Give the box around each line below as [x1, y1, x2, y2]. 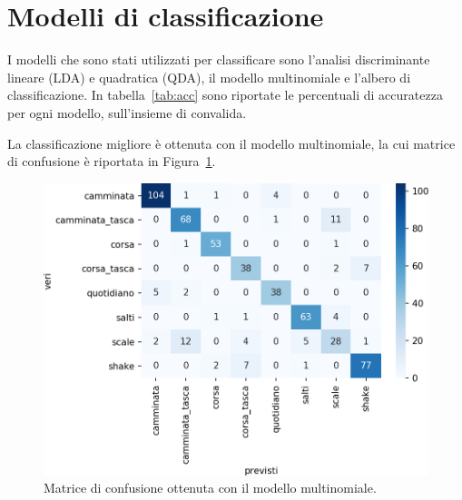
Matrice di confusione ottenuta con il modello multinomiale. [44, 478, 377, 497]
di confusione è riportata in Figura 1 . [7, 152, 216, 171]
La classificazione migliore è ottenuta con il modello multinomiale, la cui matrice [7, 133, 456, 152]
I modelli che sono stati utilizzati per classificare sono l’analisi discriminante [7, 50, 430, 69]
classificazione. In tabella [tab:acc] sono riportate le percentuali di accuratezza [7, 85, 443, 104]
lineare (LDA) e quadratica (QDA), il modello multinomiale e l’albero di [7, 67, 411, 86]
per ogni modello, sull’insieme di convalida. [7, 103, 247, 122]
